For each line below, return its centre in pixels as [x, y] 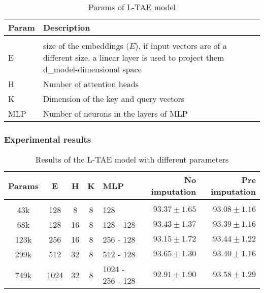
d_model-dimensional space [92, 69]
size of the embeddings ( [86, 46]
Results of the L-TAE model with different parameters [132, 159]
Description [67, 27]
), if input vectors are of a [181, 46]
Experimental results [48, 139]
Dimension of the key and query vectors [114, 99]
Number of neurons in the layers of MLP [115, 113]
